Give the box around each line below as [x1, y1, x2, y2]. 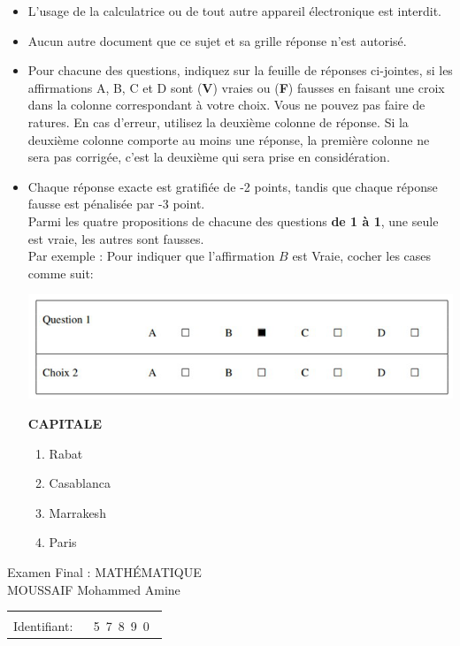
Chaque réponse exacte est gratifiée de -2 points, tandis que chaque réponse [27, 177, 438, 195]
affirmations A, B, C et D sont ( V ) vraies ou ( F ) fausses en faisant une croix [27, 78, 445, 96]
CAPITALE [27, 414, 102, 433]
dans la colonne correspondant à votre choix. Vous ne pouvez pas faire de [27, 95, 425, 114]
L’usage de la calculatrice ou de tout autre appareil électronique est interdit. [27, 2, 442, 19]
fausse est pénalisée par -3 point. [27, 194, 205, 213]
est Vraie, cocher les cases [292, 247, 432, 265]
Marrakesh [49, 503, 106, 521]
